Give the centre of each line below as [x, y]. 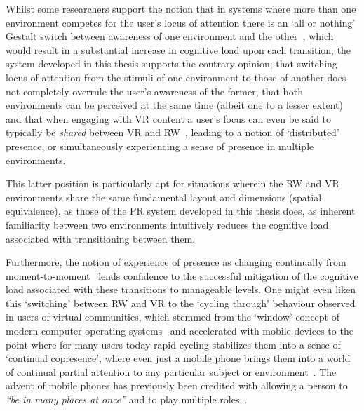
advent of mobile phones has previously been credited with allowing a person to [177, 385]
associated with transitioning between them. [101, 238]
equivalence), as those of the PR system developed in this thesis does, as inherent [181, 211]
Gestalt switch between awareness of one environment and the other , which [170, 36]
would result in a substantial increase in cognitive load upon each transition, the [178, 49]
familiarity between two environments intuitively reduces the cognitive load [167, 224]
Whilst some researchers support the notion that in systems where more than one [181, 8]
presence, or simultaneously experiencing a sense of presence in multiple [160, 146]
